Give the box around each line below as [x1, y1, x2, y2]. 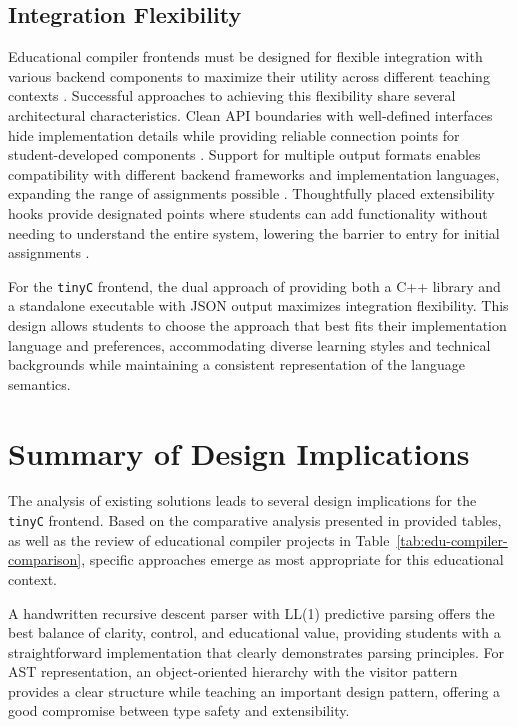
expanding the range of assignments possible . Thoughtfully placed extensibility [8, 183, 495, 204]
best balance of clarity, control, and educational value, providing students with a [8, 622, 501, 643]
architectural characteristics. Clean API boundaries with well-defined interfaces [8, 104, 493, 125]
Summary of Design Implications [8, 432, 470, 473]
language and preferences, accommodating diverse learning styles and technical [8, 334, 491, 355]
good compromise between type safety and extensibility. [8, 700, 350, 721]
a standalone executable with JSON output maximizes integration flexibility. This [8, 295, 509, 316]
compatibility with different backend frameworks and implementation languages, [8, 163, 500, 184]
